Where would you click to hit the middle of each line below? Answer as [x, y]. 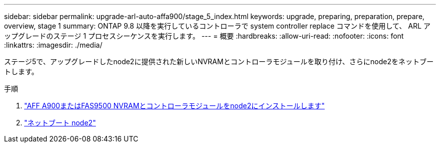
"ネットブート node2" [60, 123]
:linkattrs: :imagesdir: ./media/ [53, 45]
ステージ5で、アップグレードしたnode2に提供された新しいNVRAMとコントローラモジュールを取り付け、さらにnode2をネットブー [219, 61]
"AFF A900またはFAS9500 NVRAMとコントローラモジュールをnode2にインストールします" [175, 106]
